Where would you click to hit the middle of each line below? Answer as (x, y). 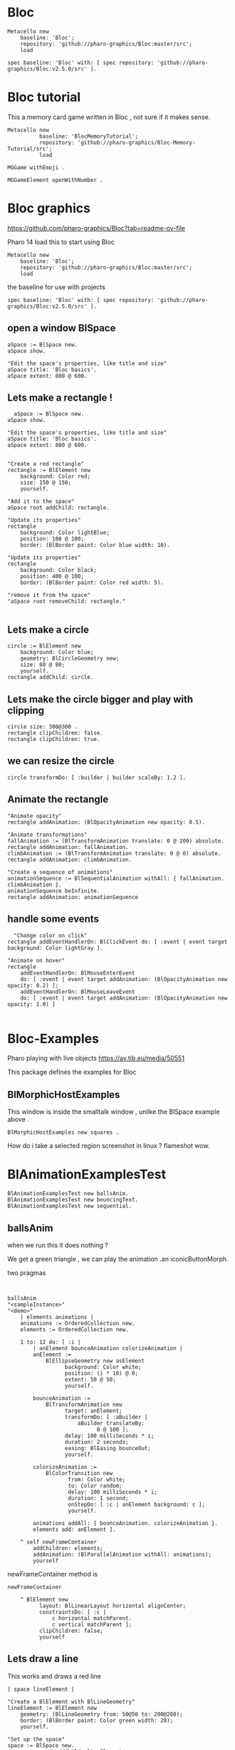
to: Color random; (95, 1486)
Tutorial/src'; (30, 149)
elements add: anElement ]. (74, 1529)
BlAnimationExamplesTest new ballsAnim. (68, 1194)
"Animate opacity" (35, 816)
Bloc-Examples (53, 1039)
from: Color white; (97, 1479)
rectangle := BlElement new (49, 471)
